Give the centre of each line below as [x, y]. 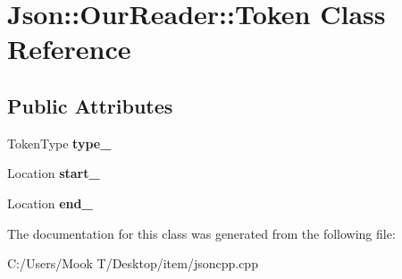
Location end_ [50, 203]
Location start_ [54, 173]
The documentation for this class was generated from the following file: [201, 233]
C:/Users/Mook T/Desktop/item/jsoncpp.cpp [133, 263]
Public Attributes [90, 105]
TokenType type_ [59, 143]
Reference [69, 49]
